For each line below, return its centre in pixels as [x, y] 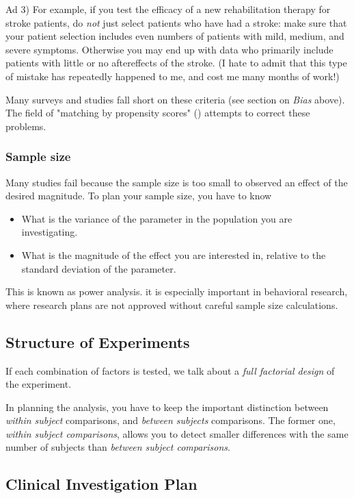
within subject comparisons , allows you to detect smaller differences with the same [177, 433]
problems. [26, 126]
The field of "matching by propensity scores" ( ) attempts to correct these [158, 113]
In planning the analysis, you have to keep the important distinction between [167, 407]
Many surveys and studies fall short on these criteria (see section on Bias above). [175, 99]
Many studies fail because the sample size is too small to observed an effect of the [177, 182]
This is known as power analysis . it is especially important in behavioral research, [177, 291]
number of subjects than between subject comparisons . [118, 447]
